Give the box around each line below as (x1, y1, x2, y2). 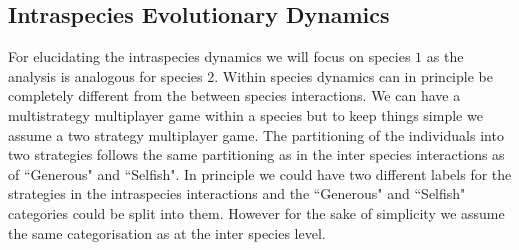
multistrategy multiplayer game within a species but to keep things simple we (8, 104, 483, 125)
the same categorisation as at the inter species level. (8, 222, 326, 243)
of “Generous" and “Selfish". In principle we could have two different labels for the (8, 163, 512, 184)
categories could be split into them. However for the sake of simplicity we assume (8, 202, 505, 223)
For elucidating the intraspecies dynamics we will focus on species (8, 46, 411, 67)
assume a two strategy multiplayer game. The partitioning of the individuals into (8, 124, 504, 145)
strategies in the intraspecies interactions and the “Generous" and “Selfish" (8, 183, 466, 204)
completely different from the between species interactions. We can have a (8, 85, 461, 106)
